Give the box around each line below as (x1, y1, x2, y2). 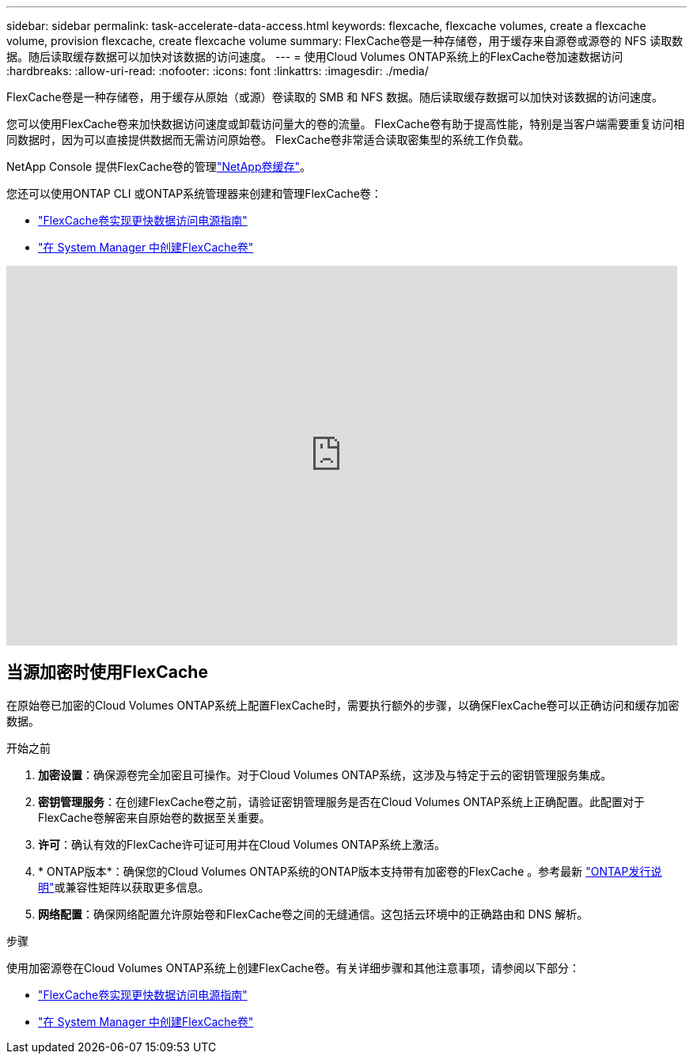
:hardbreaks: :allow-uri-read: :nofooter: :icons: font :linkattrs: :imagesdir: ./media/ (6, 64, 429, 78)
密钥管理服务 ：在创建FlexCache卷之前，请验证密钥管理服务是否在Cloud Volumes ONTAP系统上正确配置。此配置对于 (38, 794, 645, 808)
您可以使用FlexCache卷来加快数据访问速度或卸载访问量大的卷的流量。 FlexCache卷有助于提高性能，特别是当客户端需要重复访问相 (6, 117, 685, 131)
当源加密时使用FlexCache (6, 662, 208, 683)
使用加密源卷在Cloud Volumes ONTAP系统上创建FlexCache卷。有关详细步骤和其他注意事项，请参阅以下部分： (6, 960, 580, 975)
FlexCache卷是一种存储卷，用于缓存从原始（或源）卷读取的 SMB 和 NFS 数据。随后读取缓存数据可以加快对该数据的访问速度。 (6, 90, 664, 104)
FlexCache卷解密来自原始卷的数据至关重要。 (38, 810, 271, 824)
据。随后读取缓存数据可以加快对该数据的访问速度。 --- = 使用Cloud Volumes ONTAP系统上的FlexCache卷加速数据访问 (6, 50, 623, 63)
